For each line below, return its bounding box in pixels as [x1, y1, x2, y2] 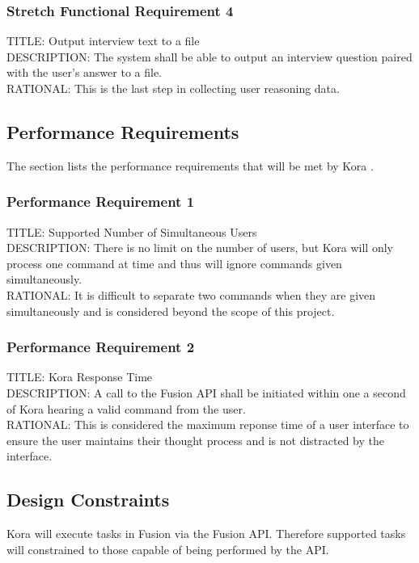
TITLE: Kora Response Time [6, 368, 153, 385]
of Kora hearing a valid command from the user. [6, 400, 246, 417]
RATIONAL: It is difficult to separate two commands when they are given [6, 286, 376, 303]
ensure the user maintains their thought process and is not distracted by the [6, 431, 385, 448]
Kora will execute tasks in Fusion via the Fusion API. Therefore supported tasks [6, 525, 406, 542]
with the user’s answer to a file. [6, 64, 163, 81]
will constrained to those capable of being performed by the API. [6, 540, 329, 557]
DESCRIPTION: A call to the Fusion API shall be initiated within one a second [6, 384, 406, 401]
